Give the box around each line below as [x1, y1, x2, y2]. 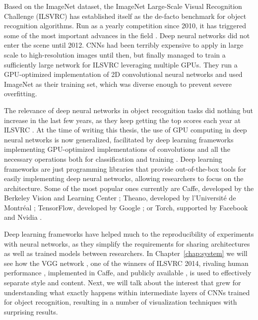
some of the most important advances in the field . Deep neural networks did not [4, 30, 250, 40]
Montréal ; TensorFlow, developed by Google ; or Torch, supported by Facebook [4, 202, 248, 212]
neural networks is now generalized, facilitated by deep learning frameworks [4, 134, 234, 144]
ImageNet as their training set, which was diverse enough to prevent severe [4, 78, 232, 89]
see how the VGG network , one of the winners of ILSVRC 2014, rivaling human [4, 257, 249, 268]
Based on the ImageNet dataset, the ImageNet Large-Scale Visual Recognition [4, 1, 242, 11]
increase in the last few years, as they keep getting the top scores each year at [4, 115, 241, 125]
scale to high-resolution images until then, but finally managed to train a [4, 49, 226, 60]
